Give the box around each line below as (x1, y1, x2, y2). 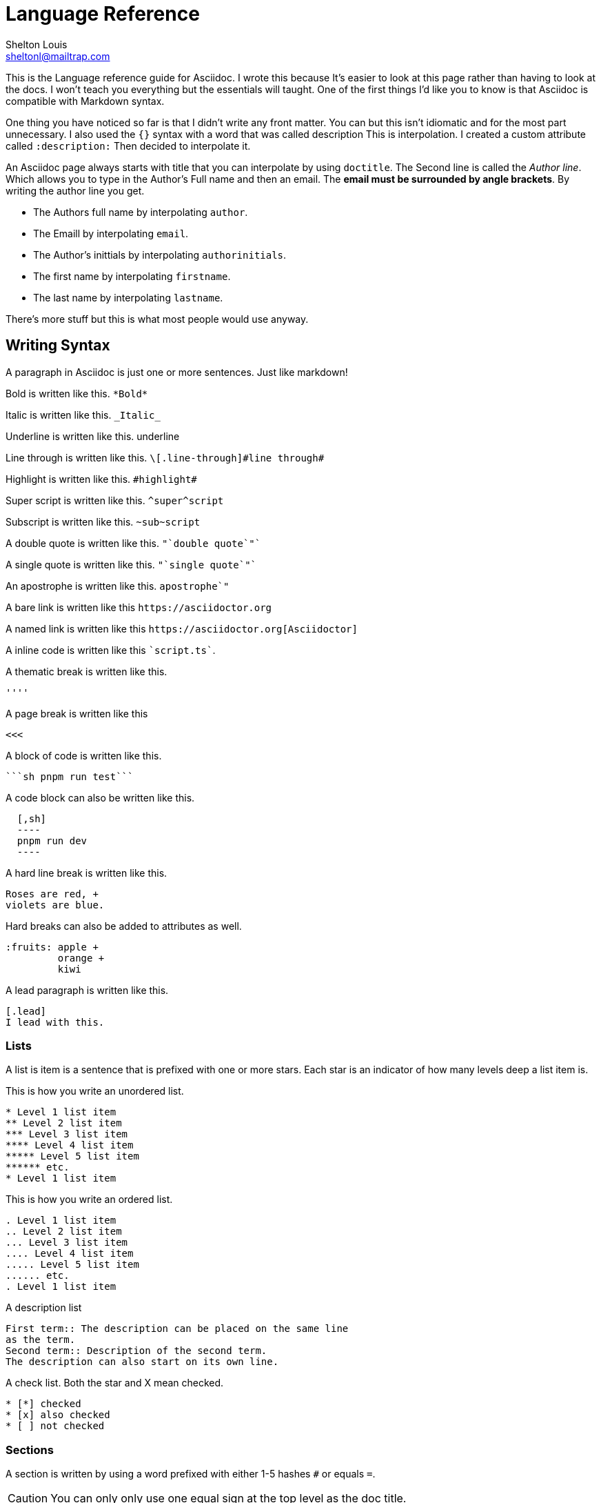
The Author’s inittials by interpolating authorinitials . (33, 248, 287, 261)
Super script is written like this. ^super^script (6, 494, 224, 506)
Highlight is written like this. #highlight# (6, 472, 197, 485)
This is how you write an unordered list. (6, 1085, 184, 1097)
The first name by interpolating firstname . (33, 270, 231, 282)
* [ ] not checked (6, 1420, 105, 1432)
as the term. (6, 1334, 76, 1346)
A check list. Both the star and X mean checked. (6, 1377, 224, 1389)
